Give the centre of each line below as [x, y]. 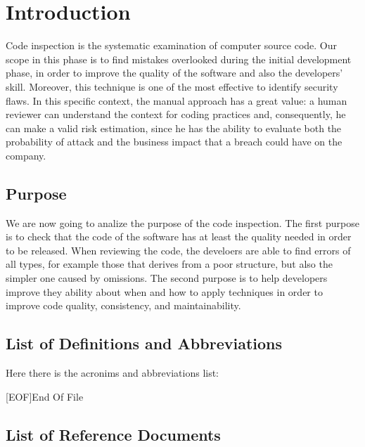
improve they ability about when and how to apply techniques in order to [164, 291]
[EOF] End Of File [45, 396]
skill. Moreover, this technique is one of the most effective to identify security [172, 86]
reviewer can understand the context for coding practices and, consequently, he [176, 114]
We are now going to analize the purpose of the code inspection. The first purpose [182, 222]
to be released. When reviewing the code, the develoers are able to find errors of [178, 250]
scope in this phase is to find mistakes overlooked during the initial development [179, 59]
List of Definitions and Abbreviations [144, 343]
